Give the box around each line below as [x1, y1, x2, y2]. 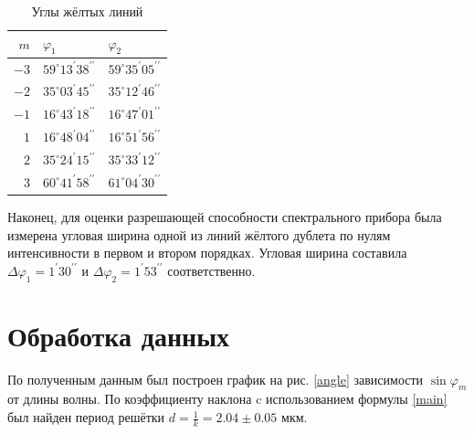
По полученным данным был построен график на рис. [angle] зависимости [7, 369, 424, 388]
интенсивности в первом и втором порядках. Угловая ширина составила [7, 243, 407, 262]
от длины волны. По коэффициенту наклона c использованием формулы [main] [7, 389, 448, 408]
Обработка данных [7, 316, 230, 354]
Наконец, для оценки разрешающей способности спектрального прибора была [7, 206, 442, 226]
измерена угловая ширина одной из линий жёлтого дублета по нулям [7, 225, 391, 244]
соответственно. [167, 260, 256, 280]
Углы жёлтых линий [31, 2, 143, 20]
